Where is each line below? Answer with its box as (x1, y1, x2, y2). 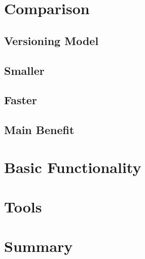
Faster (4, 92, 37, 108)
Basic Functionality (4, 156, 141, 177)
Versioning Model (4, 32, 99, 48)
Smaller (4, 62, 45, 78)
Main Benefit (4, 122, 75, 138)
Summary (4, 236, 73, 256)
